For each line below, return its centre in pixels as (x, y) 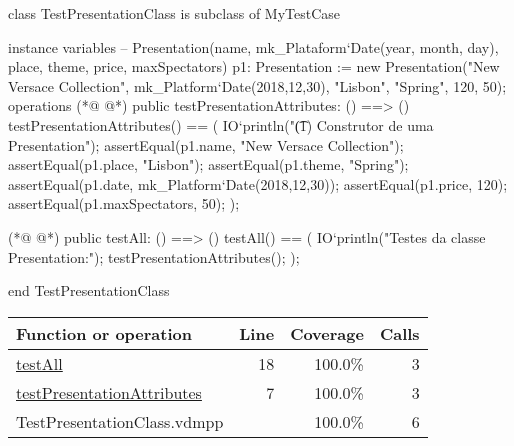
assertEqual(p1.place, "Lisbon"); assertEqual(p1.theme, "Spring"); (208, 164)
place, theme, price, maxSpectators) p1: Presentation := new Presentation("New (254, 66)
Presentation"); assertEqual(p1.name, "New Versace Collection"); (206, 144)
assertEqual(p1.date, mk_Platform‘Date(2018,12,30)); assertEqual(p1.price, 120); (258, 183)
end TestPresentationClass (89, 290)
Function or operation (104, 333)
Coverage (327, 333)
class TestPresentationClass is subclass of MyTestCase (174, 13)
